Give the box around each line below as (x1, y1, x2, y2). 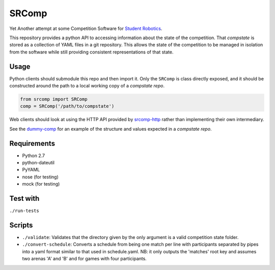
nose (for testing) (22, 173, 59, 180)
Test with (9, 194, 40, 203)
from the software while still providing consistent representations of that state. (9, 49, 174, 55)
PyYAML (22, 167, 40, 173)
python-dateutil (22, 160, 55, 166)
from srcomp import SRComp (20, 97, 88, 102)
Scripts (9, 221, 33, 229)
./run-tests (9, 208, 39, 214)
